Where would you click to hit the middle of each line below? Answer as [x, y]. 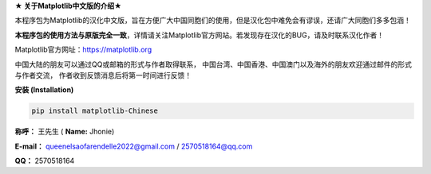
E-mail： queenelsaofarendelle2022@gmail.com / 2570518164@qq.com [134, 146]
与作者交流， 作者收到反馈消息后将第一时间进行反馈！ [103, 75]
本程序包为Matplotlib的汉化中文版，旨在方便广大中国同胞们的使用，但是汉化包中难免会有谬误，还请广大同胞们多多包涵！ [213, 21]
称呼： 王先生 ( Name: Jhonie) [65, 132]
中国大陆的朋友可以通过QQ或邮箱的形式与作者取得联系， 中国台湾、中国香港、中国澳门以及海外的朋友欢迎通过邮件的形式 [214, 64]
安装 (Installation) [44, 90]
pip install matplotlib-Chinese [95, 111]
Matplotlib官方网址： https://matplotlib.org [83, 50]
